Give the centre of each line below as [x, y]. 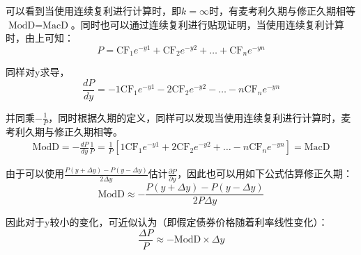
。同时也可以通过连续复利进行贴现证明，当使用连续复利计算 [207, 24]
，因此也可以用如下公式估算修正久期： [265, 173]
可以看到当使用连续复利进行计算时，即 [93, 10]
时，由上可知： [40, 38]
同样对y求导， [38, 72]
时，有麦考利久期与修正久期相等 [282, 10]
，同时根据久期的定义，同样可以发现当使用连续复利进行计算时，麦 [200, 117]
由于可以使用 [35, 173]
